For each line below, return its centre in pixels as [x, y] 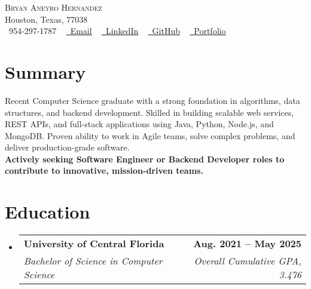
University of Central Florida [94, 244]
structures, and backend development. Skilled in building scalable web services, [150, 112]
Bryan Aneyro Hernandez [54, 7]
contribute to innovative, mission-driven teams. [104, 170]
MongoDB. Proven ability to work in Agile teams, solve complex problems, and [150, 135]
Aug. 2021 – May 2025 [247, 244]
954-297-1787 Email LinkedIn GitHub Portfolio [117, 31]
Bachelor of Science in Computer [93, 261]
